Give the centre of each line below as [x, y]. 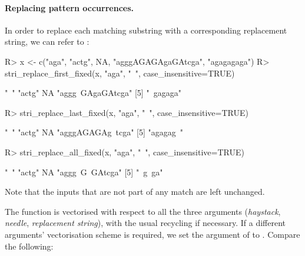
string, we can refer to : [47, 41]
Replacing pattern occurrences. [69, 7]
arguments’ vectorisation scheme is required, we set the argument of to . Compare [152, 234]
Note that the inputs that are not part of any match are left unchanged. [135, 192]
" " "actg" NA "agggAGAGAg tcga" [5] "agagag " [94, 132]
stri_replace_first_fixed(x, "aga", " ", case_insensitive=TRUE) [120, 73]
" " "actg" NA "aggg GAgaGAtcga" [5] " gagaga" [93, 93]
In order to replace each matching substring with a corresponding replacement [146, 30]
